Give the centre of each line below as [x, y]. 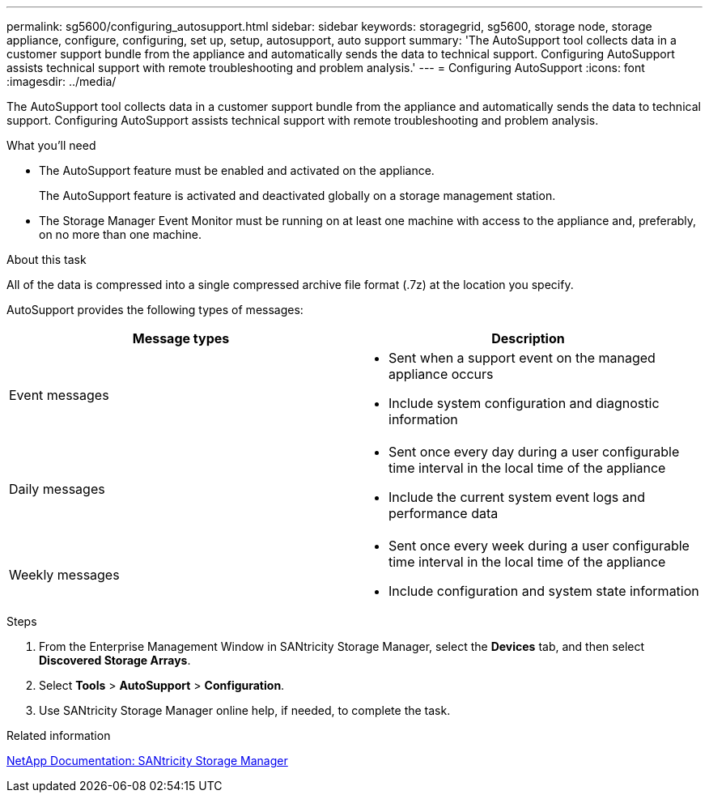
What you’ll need [51, 145]
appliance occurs [441, 374]
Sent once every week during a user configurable [539, 546]
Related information [59, 735]
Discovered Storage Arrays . [115, 660]
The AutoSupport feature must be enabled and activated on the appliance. [237, 170]
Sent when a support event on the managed [522, 358]
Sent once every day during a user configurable [534, 452]
